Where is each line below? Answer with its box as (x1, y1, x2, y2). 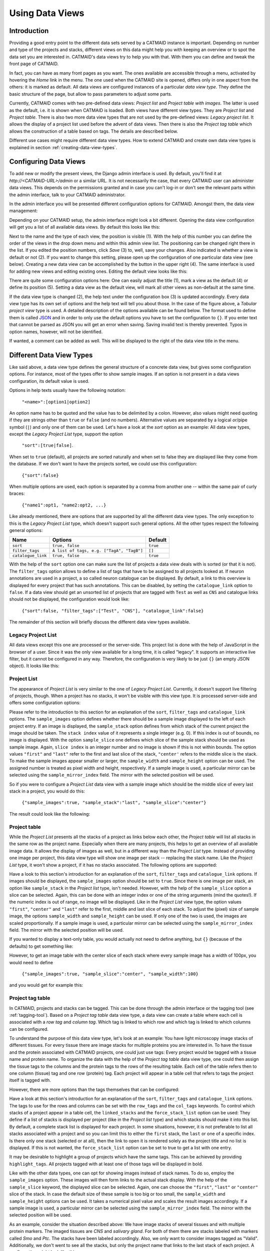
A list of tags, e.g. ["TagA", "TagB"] (52, 548, 143, 553)
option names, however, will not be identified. (9, 328, 103, 335)
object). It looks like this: (9, 663, 59, 669)
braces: (9, 490, 25, 496)
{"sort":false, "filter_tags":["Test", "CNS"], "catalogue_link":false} (21, 608, 204, 613)
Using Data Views (9, 8, 84, 19)
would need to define (9, 959, 53, 965)
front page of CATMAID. (9, 61, 59, 67)
